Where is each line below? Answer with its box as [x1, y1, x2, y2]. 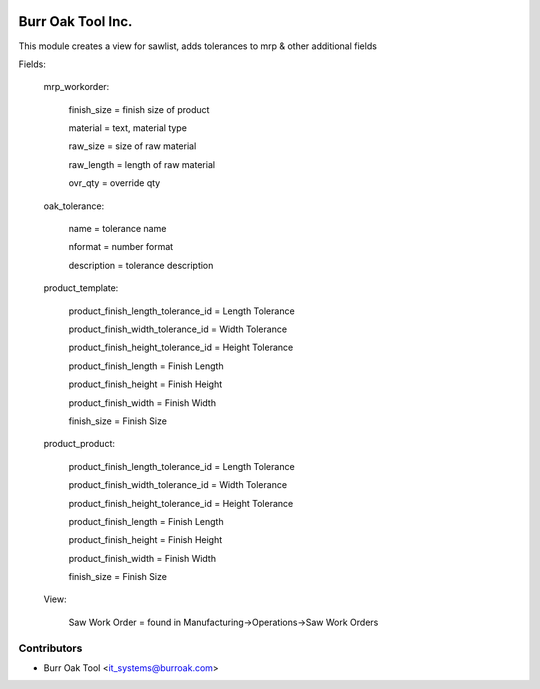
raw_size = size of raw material [68, 140, 197, 152]
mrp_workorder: [43, 81, 110, 93]
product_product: [43, 438, 115, 450]
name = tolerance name [68, 223, 167, 235]
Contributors [18, 641, 83, 655]
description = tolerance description [68, 259, 214, 271]
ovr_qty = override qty [68, 177, 161, 189]
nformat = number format [68, 241, 174, 253]
